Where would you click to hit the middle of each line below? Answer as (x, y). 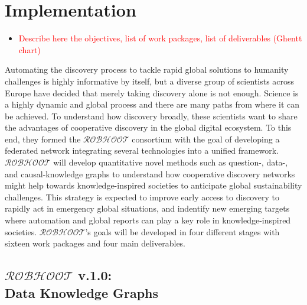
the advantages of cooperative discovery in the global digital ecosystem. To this (148, 127)
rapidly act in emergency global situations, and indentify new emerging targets (147, 208)
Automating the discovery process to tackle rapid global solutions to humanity (147, 69)
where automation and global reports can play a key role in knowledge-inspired (148, 220)
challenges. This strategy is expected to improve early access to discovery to (142, 197)
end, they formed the (43, 139)
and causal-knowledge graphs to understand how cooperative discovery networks (150, 173)
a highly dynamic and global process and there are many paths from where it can (152, 104)
